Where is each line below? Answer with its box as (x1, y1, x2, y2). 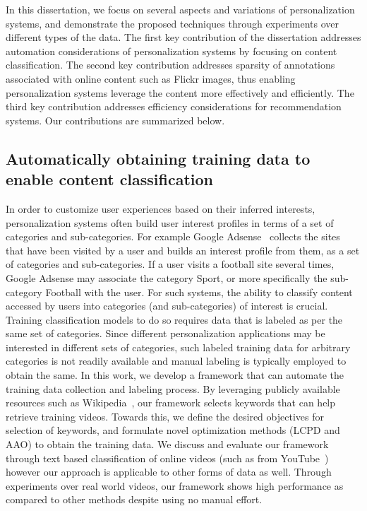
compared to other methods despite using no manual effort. (6, 492, 263, 507)
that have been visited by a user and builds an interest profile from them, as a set (6, 242, 360, 257)
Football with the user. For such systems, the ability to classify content (45, 284, 353, 299)
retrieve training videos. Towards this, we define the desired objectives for (6, 409, 324, 423)
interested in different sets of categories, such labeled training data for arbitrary (6, 339, 351, 354)
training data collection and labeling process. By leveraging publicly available (6, 381, 340, 396)
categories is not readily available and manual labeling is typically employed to (6, 353, 347, 368)
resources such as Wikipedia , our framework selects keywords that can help (6, 395, 336, 410)
